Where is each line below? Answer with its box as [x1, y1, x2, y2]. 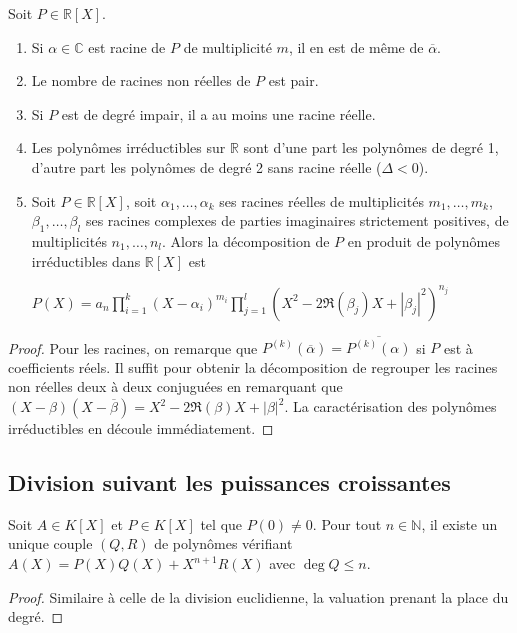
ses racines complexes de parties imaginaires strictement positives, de [85, 210, 509, 231]
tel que [200, 513, 243, 534]
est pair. [268, 70, 319, 91]
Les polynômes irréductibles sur [31, 137, 226, 158]
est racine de [88, 36, 166, 57]
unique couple [8, 533, 93, 554]
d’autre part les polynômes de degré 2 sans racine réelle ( [31, 156, 382, 177]
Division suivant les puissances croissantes [8, 467, 451, 498]
